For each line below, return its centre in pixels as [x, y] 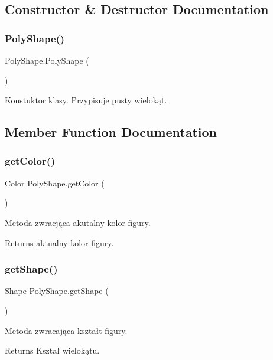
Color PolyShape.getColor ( [55, 183]
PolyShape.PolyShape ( [47, 60]
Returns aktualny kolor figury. [59, 242]
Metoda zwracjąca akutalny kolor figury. [78, 222]
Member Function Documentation [111, 132]
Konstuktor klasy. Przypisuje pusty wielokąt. [86, 100]
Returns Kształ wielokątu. [52, 350]
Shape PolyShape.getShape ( [57, 291]
